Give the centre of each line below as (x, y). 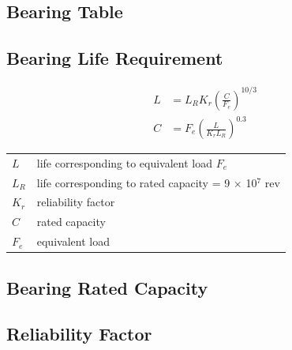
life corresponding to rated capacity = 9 (133, 182)
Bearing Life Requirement (115, 58)
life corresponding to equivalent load (125, 162)
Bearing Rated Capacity (107, 287)
